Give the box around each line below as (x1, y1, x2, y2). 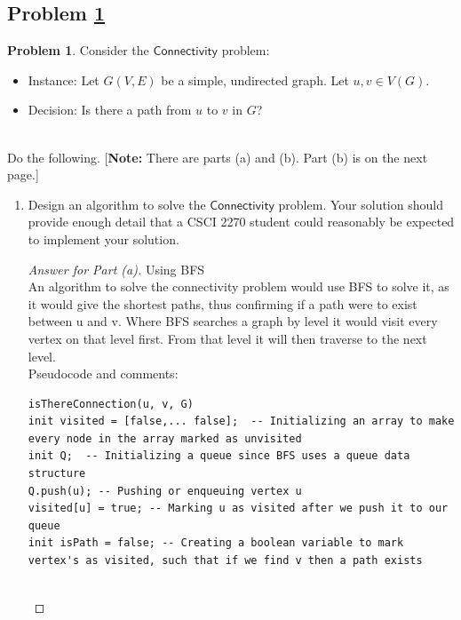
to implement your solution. (28, 229, 179, 248)
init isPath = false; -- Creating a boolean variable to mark (28, 537, 404, 550)
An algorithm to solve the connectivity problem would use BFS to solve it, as (28, 277, 449, 296)
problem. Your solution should (278, 195, 443, 213)
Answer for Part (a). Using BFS (28, 259, 205, 278)
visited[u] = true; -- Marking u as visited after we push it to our (28, 502, 449, 515)
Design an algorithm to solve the (28, 195, 206, 213)
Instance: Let (28, 70, 99, 89)
